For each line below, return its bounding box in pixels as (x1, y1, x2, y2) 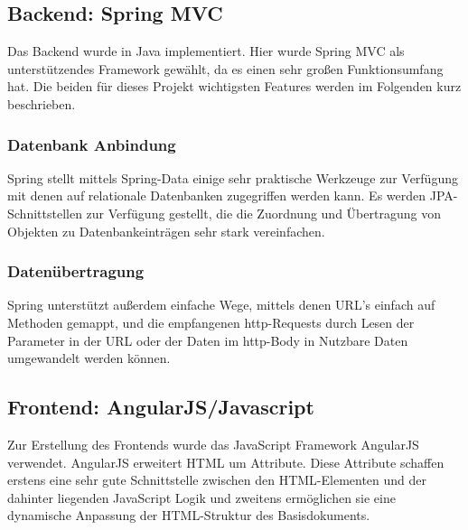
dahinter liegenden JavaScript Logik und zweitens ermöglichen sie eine (7, 488, 396, 507)
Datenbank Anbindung (7, 133, 176, 155)
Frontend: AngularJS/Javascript (7, 393, 314, 421)
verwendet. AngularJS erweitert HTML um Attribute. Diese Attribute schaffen (7, 452, 445, 471)
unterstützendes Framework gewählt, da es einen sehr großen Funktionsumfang (7, 59, 444, 78)
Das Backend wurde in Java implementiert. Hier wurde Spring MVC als (7, 42, 405, 60)
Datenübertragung (7, 260, 145, 283)
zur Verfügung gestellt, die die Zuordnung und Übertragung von (86, 203, 441, 222)
